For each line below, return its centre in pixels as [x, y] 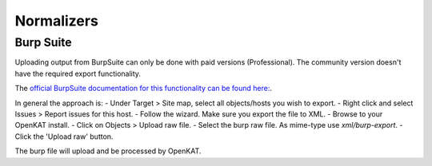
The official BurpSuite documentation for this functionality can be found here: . [143, 89]
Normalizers [57, 21]
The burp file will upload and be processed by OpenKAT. [108, 151]
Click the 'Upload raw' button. [64, 136]
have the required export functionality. [78, 73]
